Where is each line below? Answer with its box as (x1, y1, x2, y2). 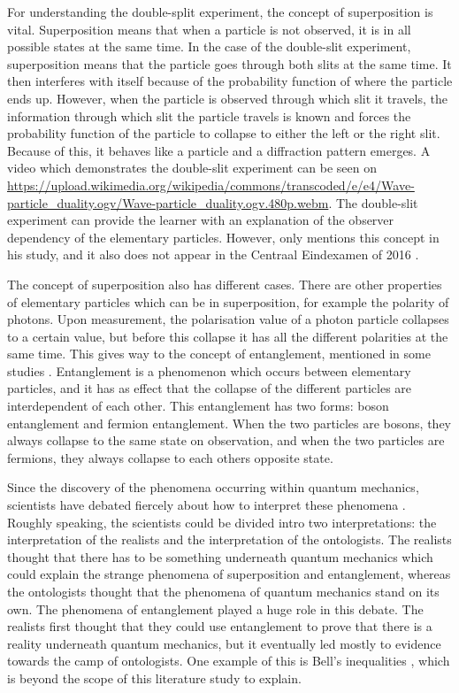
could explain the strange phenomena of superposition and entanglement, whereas (7, 565, 451, 583)
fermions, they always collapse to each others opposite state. (7, 448, 333, 466)
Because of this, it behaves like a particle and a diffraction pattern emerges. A (7, 141, 431, 159)
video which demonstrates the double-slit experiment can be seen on (7, 158, 378, 177)
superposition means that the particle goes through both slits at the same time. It (7, 54, 452, 73)
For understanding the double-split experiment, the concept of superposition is (7, 3, 433, 20)
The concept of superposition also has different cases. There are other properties (7, 274, 442, 293)
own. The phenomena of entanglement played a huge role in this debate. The (7, 599, 424, 618)
